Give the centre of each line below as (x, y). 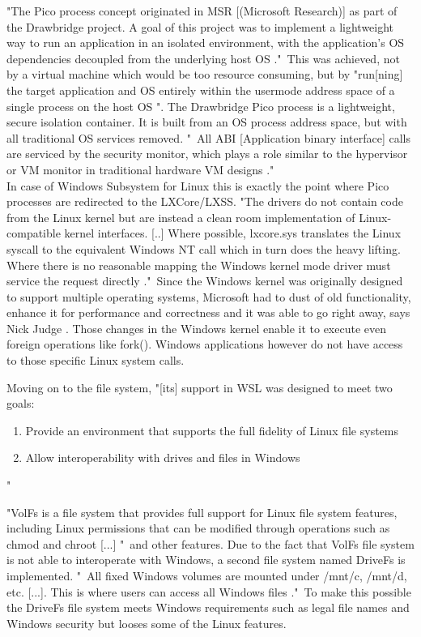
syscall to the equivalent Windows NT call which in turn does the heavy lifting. (204, 248)
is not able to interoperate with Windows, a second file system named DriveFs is (206, 560)
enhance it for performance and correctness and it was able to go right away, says (208, 312)
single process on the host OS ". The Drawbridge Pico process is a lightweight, (201, 106)
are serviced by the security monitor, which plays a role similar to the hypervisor (207, 154)
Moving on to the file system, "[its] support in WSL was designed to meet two (200, 387)
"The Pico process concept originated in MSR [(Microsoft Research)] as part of (202, 11)
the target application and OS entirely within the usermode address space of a (201, 90)
